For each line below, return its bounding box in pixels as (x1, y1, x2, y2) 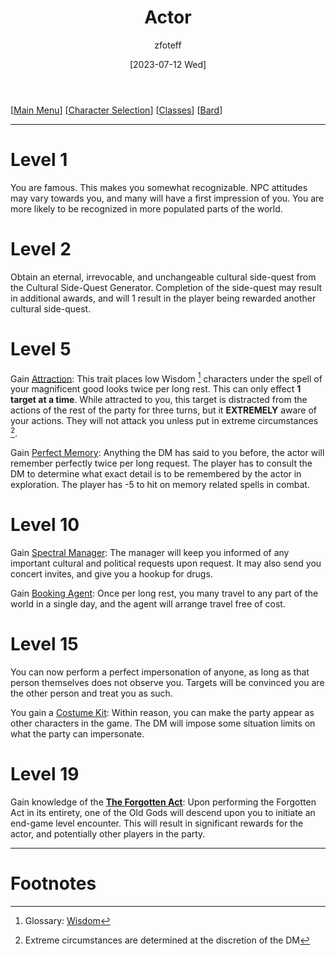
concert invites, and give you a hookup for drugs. (10, 568, 213, 580)
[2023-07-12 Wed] (129, 58, 207, 70)
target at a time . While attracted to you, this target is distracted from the (10, 394, 308, 406)
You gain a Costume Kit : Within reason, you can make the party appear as (10, 706, 315, 718)
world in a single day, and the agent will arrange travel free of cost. (10, 598, 286, 610)
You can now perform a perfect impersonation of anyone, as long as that (10, 666, 310, 678)
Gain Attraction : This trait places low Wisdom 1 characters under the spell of (10, 371, 323, 385)
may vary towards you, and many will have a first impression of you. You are (10, 192, 325, 204)
